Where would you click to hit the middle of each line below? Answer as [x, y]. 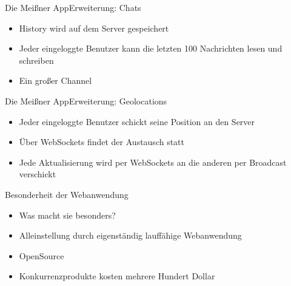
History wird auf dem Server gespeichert [94, 28]
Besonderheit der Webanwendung [67, 194]
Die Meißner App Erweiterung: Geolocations [86, 100]
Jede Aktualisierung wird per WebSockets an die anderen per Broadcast [153, 162]
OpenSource [42, 255]
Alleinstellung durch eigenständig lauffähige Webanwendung [130, 235]
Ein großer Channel [55, 80]
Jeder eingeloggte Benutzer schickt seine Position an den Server [137, 121]
